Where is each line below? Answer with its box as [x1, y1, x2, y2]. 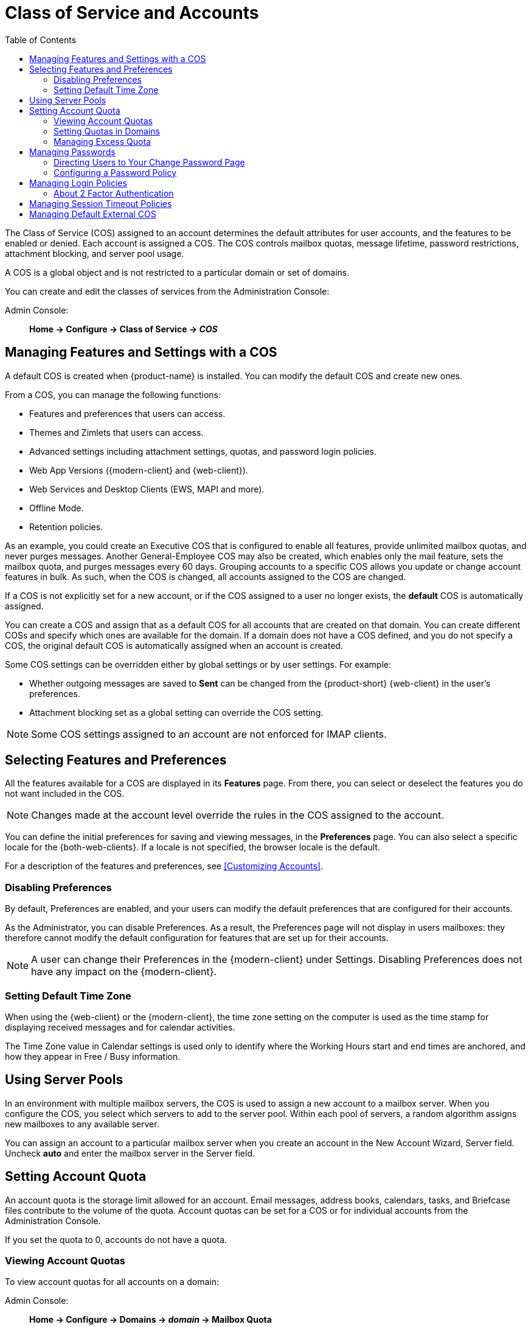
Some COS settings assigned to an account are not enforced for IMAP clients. [31, 727, 387, 740]
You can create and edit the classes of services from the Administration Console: [5, 285, 330, 296]
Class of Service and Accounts [5, 2, 259, 23]
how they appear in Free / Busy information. [5, 1051, 181, 1062]
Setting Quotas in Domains [54, 125, 160, 136]
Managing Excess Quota [54, 136, 151, 147]
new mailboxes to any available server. [5, 1118, 159, 1129]
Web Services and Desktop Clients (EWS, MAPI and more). [29, 483, 265, 494]
